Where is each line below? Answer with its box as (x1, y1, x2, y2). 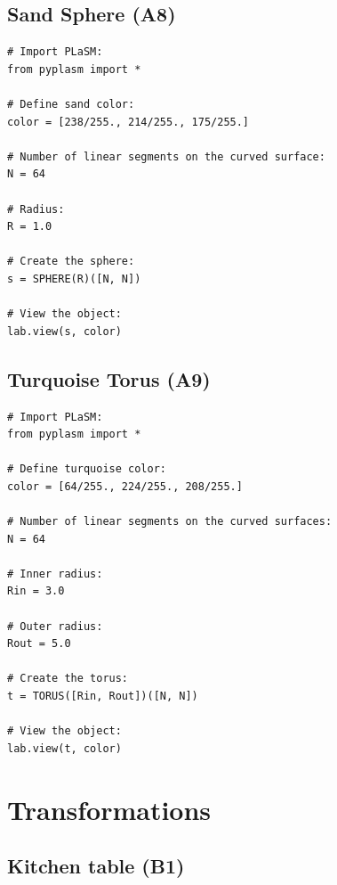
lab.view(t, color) (7, 742, 122, 755)
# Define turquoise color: (7, 463, 166, 476)
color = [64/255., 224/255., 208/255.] (7, 479, 243, 493)
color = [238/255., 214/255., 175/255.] (7, 115, 250, 128)
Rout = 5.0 (7, 637, 71, 651)
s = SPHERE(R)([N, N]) (7, 272, 141, 285)
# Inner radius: (7, 567, 103, 580)
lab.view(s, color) (7, 324, 122, 338)
